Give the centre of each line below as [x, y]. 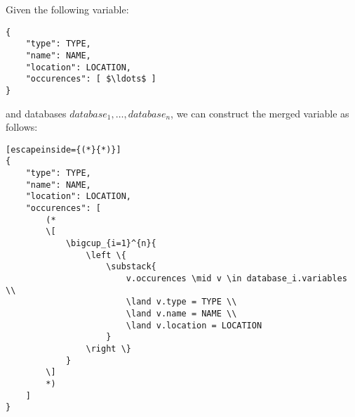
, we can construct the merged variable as [260, 113]
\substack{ [131, 267]
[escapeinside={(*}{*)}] [63, 149]
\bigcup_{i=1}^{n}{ [111, 243]
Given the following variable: [67, 9]
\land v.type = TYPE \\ [181, 302]
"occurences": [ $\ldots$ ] [91, 79]
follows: [22, 127]
